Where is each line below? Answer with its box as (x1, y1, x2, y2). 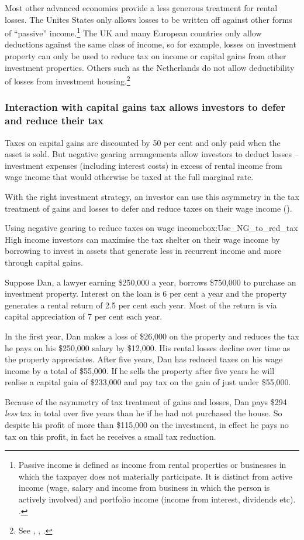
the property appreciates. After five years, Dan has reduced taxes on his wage (5, 353, 283, 365)
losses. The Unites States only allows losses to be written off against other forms (5, 13, 292, 25)
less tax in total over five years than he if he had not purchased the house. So (5, 407, 282, 419)
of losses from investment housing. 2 (5, 73, 130, 87)
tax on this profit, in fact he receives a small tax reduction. (5, 430, 216, 442)
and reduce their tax (5, 113, 103, 128)
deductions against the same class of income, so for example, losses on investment (5, 38, 296, 50)
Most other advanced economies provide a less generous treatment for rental (5, 2, 278, 13)
